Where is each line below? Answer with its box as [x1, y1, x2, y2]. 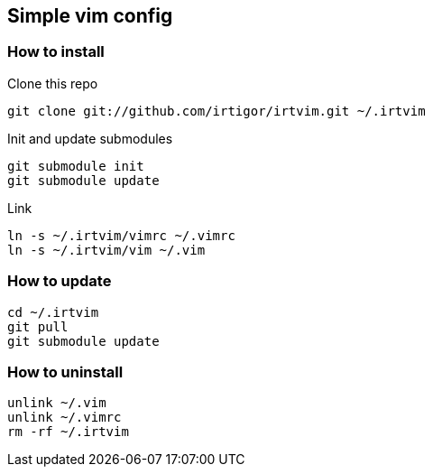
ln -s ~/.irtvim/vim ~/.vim [7, 242, 206, 257]
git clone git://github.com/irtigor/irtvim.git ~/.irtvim [7, 103, 426, 118]
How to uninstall [7, 362, 124, 381]
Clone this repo [7, 75, 98, 91]
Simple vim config [7, 5, 173, 27]
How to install [7, 42, 105, 61]
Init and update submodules [7, 130, 173, 146]
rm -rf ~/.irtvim [7, 424, 129, 440]
